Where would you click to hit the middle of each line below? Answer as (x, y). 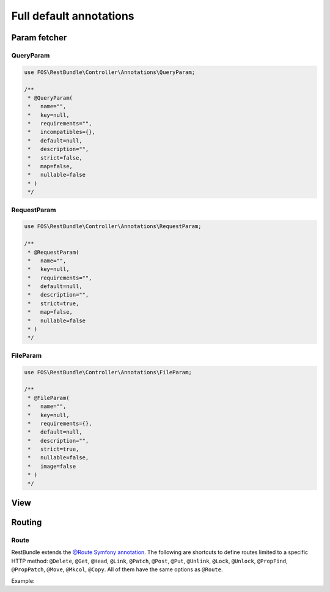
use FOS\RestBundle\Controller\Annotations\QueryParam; (110, 72)
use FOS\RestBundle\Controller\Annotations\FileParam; (108, 372)
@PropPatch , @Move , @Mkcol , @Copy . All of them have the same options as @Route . (117, 569)
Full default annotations (73, 16)
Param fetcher (39, 38)
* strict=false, (55, 158)
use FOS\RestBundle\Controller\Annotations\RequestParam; (113, 227)
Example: (23, 580)
